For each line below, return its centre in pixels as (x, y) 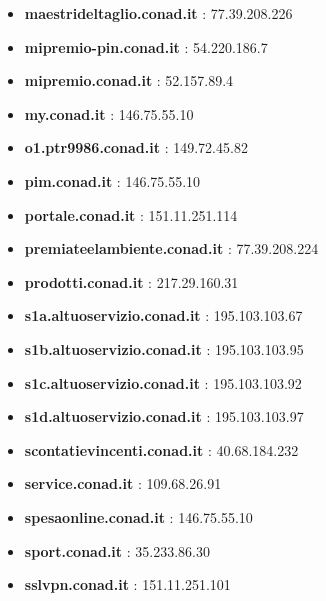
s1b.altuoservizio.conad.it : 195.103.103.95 (164, 348)
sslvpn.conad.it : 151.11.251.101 (127, 584)
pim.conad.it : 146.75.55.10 (112, 180)
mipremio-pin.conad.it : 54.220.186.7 (146, 46)
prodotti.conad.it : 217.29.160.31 (131, 281)
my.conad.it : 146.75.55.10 (109, 113)
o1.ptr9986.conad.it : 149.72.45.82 (136, 147)
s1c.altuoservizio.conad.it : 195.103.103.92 (163, 382)
